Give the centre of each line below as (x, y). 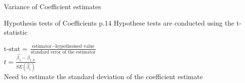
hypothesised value (75, 47)
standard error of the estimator (63, 52)
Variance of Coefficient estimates (52, 6)
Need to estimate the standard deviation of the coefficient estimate (103, 76)
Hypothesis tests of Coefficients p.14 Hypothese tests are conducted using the (119, 22)
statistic (16, 32)
